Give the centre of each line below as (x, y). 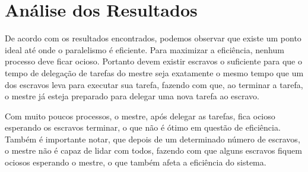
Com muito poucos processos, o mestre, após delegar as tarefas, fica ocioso (140, 116)
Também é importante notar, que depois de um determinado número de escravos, (153, 139)
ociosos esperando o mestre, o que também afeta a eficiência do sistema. (136, 162)
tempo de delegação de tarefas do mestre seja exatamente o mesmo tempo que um (154, 72)
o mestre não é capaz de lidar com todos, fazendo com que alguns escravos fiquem (153, 150)
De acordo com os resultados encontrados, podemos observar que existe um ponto (153, 38)
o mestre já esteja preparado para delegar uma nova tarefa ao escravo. (132, 96)
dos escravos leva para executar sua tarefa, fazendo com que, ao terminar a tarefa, (154, 84)
